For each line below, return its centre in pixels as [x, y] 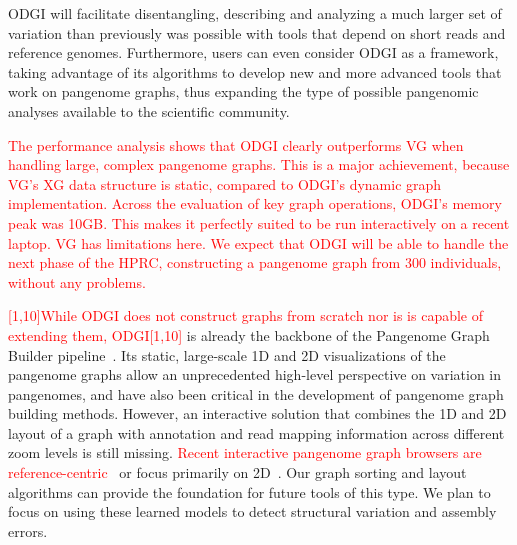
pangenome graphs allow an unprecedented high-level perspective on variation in [255, 374]
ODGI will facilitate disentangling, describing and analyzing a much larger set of [255, 13]
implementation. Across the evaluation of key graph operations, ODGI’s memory [255, 203]
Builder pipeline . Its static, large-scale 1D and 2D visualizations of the [227, 354]
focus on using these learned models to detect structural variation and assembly [252, 511]
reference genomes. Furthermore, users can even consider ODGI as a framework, [253, 52]
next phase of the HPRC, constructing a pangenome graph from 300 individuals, [255, 262]
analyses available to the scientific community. [149, 110]
